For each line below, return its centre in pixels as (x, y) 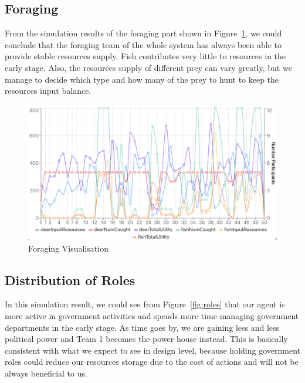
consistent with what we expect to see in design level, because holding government (152, 350)
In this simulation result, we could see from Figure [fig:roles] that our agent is (145, 304)
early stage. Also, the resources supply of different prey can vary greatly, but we (148, 67)
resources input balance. (48, 91)
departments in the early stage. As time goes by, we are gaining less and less (142, 327)
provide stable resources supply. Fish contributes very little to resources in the (145, 56)
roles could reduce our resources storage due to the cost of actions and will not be (152, 362)
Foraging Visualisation (68, 248)
